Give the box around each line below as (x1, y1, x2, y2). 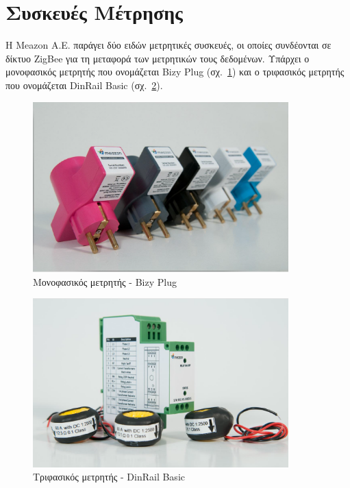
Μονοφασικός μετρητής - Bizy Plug (33, 274, 177, 289)
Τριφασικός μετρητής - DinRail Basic (33, 469, 185, 484)
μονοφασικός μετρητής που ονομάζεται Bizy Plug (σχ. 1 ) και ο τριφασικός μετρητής (5, 64, 345, 79)
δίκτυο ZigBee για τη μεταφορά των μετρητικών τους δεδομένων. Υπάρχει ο (5, 51, 310, 65)
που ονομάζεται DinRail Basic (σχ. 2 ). (5, 77, 163, 92)
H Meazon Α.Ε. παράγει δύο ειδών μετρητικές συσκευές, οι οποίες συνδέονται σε (5, 38, 332, 52)
